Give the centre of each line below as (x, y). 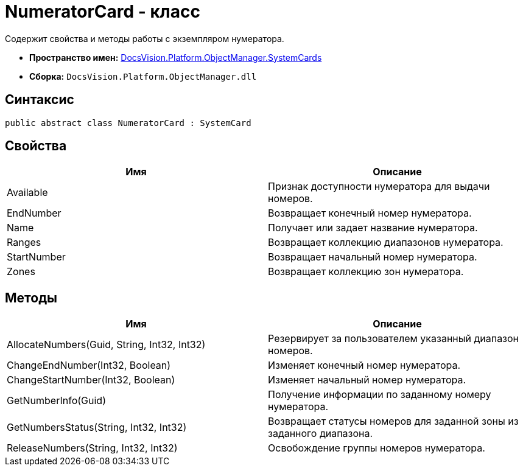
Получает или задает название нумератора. (373, 228)
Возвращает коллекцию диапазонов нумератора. (386, 242)
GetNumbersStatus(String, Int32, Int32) (97, 427)
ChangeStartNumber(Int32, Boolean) (91, 380)
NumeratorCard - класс (103, 12)
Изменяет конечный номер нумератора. (364, 365)
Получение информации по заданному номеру (380, 395)
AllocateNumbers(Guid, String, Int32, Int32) (106, 345)
